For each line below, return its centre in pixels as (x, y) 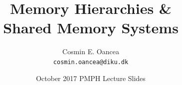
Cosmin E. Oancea (91, 51)
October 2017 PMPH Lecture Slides (91, 78)
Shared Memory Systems (91, 28)
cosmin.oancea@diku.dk (91, 62)
